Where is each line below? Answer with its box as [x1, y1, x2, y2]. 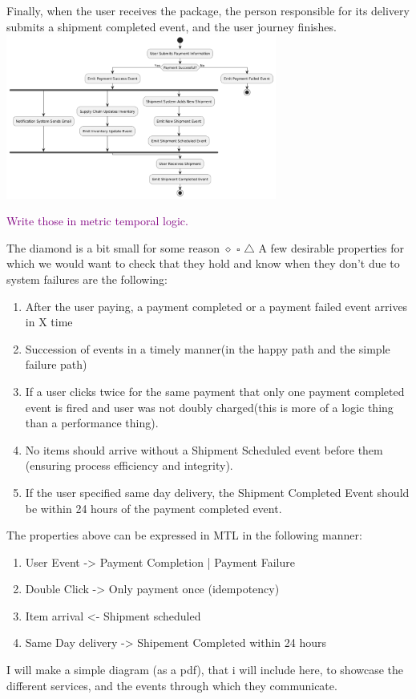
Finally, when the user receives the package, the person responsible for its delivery [6, 2, 410, 18]
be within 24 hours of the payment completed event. [25, 499, 282, 516]
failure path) [25, 356, 87, 373]
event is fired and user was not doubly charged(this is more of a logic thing [25, 398, 394, 415]
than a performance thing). [25, 414, 159, 431]
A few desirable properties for [258, 239, 404, 256]
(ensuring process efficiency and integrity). [25, 457, 233, 474]
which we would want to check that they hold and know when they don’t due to [6, 255, 400, 272]
